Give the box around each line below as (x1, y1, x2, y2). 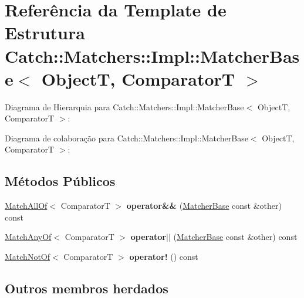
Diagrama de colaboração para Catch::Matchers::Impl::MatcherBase (5, 131, 248, 144)
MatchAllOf (5, 199, 48, 212)
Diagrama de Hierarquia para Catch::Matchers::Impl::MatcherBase (5, 100, 244, 113)
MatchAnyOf (5, 231, 52, 243)
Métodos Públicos (5, 172, 116, 190)
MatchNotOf (5, 250, 50, 263)
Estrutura (5, 21, 85, 45)
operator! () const (129, 250, 198, 263)
